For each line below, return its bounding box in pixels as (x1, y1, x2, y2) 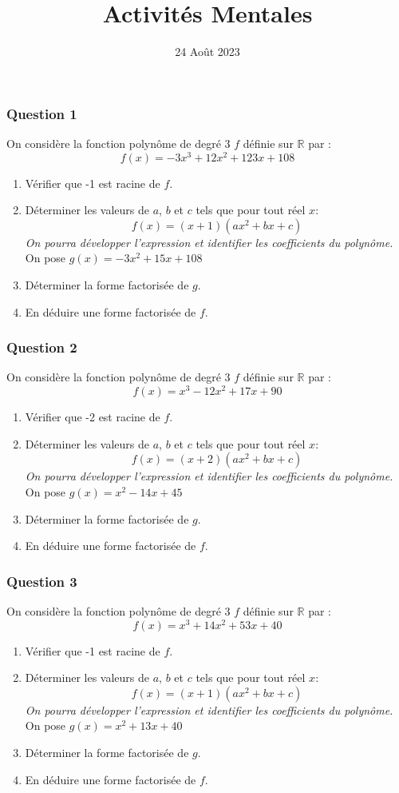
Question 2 (6, 337, 77, 357)
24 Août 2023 (175, 43, 240, 60)
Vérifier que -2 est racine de (25, 408, 160, 425)
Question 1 (6, 103, 77, 123)
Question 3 (6, 571, 77, 591)
